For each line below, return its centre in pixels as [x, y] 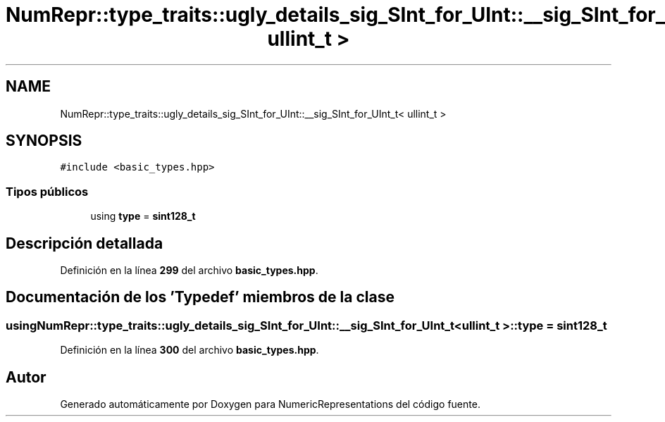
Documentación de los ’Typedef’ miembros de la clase [200, 297]
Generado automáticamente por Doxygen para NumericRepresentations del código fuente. [270, 404]
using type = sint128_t [143, 216]
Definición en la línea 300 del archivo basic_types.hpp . [189, 350]
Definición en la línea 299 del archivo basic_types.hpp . [189, 271]
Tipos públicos [47, 191]
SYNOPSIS [44, 141]
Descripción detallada [85, 243]
